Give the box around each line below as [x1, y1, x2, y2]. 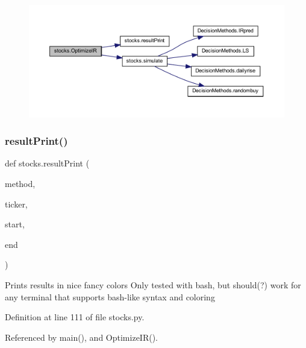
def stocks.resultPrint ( [5, 157, 90, 169]
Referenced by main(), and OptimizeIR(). [5, 331, 158, 343]
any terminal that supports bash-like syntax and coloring [5, 290, 215, 303]
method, [5, 177, 36, 190]
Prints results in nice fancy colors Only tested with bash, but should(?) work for [5, 279, 301, 291]
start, [5, 218, 25, 230]
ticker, [5, 197, 28, 210]
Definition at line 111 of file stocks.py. [5, 311, 145, 323]
